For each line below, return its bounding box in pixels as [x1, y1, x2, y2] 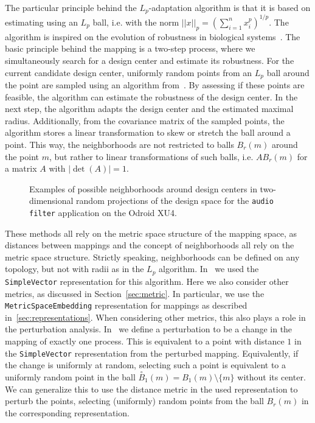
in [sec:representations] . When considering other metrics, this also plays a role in [5, 310, 306, 323]
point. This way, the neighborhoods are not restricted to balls [5, 138, 234, 150]
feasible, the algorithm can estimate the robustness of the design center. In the [5, 90, 298, 103]
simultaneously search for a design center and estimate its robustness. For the [5, 54, 294, 66]
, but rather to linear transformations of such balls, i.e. [49, 150, 254, 163]
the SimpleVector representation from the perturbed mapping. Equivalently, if [5, 346, 299, 359]
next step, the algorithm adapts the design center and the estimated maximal [5, 102, 294, 115]
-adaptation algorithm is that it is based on [148, 1, 311, 13]
